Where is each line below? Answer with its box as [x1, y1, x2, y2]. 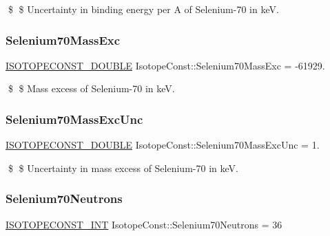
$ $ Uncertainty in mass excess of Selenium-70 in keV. [8, 160, 238, 175]
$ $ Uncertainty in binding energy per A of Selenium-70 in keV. [8, 2, 279, 16]
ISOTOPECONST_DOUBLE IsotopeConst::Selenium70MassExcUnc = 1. [6, 138, 320, 152]
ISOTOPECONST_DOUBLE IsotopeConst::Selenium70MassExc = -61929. [6, 58, 325, 72]
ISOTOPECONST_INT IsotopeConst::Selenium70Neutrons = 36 [6, 217, 282, 231]
